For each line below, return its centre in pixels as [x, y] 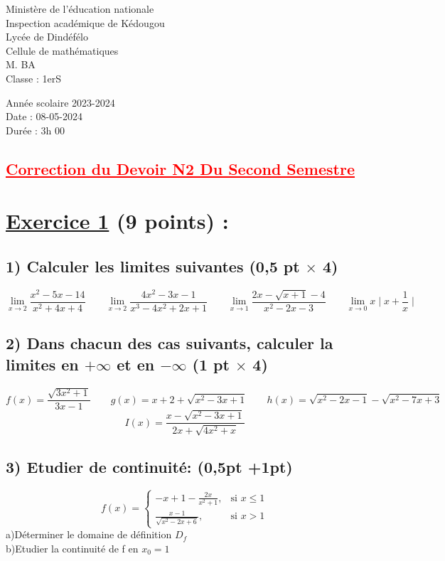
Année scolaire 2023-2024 [60, 102]
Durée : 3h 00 [36, 130]
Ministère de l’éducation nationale [80, 9]
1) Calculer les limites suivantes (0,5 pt [153, 266]
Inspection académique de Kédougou [85, 22]
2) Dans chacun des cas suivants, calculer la [170, 343]
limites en [42, 364]
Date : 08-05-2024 [44, 116]
